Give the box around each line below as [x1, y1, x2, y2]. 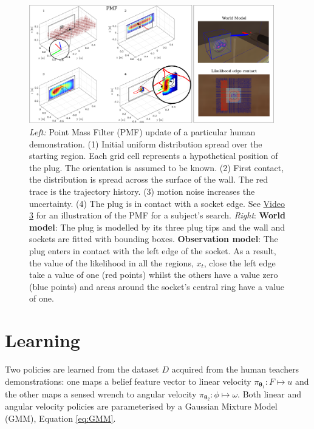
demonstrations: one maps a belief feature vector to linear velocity [5, 374, 251, 387]
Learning [5, 328, 80, 353]
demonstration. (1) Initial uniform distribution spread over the [29, 137, 262, 150]
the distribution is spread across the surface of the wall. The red [29, 173, 268, 186]
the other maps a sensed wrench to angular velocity [5, 387, 197, 400]
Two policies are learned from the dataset [5, 363, 159, 376]
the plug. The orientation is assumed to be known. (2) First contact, [29, 161, 284, 174]
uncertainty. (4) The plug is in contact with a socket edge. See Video [29, 197, 285, 209]
